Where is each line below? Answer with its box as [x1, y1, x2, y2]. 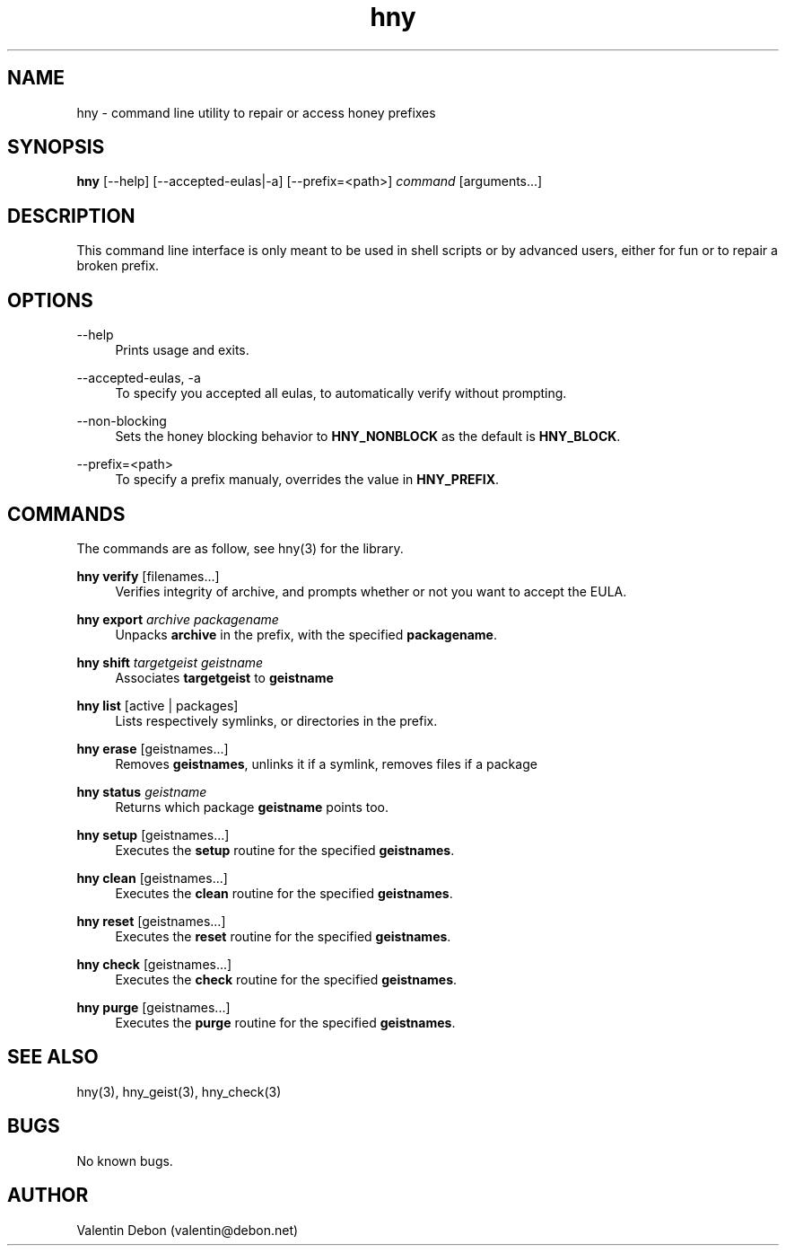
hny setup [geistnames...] [76, 826, 230, 843]
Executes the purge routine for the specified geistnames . [115, 1014, 456, 1030]
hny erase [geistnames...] [76, 740, 229, 756]
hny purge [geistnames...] [76, 999, 231, 1015]
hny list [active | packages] [76, 697, 239, 713]
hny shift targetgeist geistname [76, 654, 264, 670]
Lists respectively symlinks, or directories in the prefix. [115, 712, 438, 728]
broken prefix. [76, 258, 160, 274]
